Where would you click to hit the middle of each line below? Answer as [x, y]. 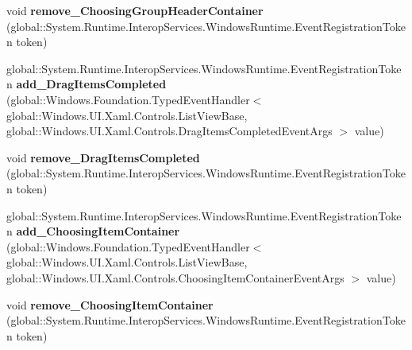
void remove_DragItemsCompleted [103, 157]
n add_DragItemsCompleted [87, 84]
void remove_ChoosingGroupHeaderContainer [135, 10]
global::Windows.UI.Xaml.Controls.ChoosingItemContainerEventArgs [175, 277]
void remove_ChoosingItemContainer [110, 304]
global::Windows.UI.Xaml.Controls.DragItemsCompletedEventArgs [169, 131]
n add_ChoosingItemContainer [93, 231]
